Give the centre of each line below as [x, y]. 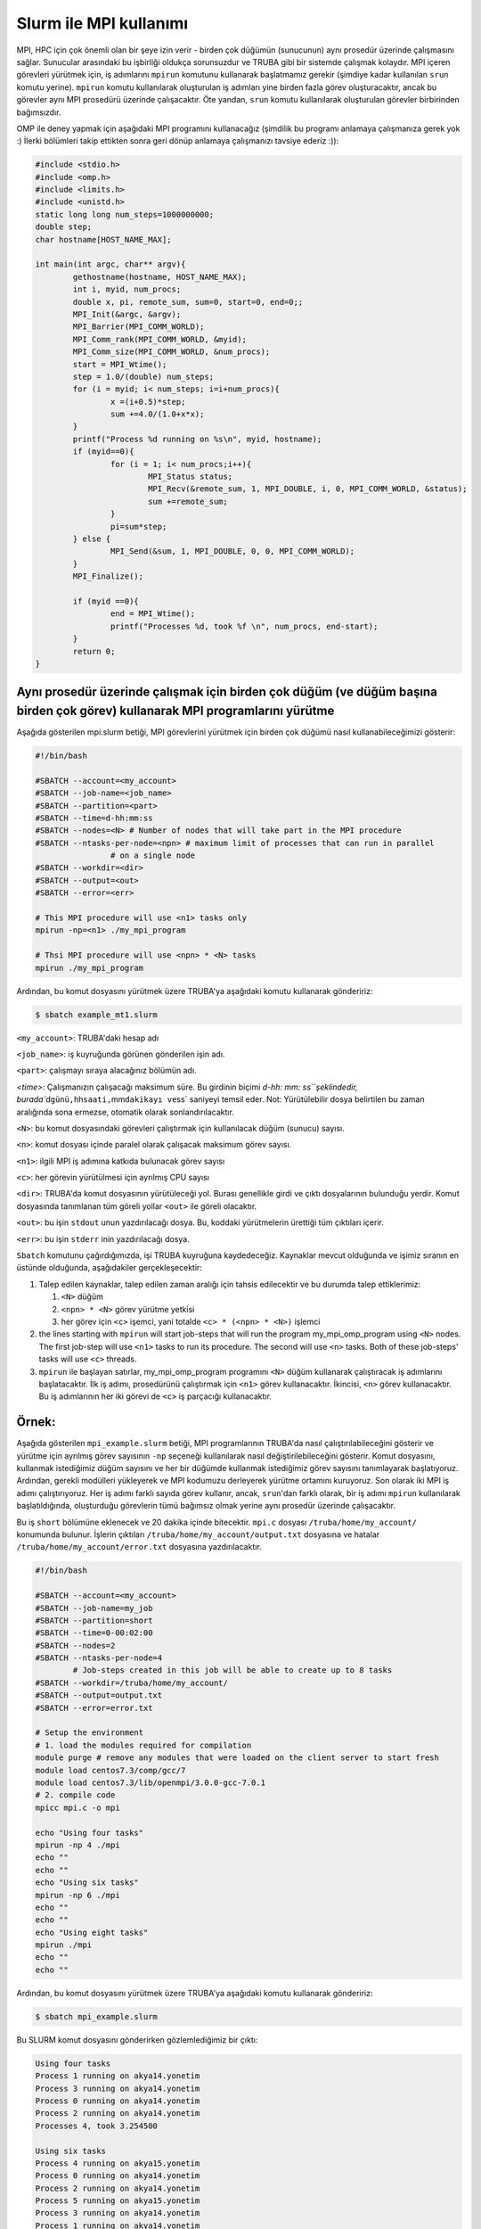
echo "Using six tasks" [87, 1883]
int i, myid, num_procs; [127, 289]
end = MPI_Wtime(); [153, 614]
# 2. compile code [75, 1795]
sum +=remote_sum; [188, 501]
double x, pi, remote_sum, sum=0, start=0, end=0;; [188, 302]
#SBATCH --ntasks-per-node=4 [99, 1658]
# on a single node [153, 855]
